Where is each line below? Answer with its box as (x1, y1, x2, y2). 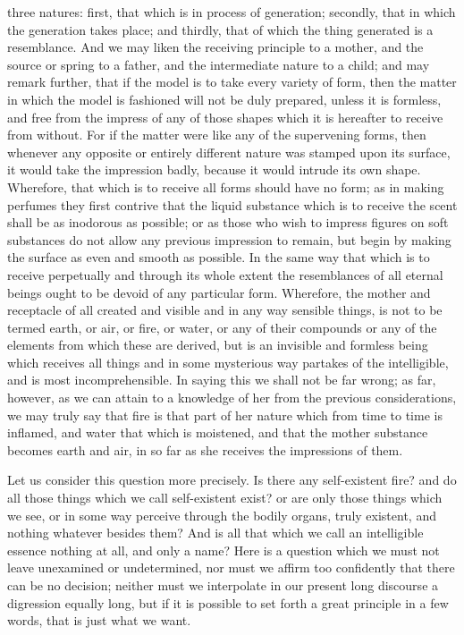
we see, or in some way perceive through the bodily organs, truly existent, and (7, 505, 436, 524)
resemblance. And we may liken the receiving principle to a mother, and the (7, 38, 424, 56)
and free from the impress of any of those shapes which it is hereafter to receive (7, 107, 443, 126)
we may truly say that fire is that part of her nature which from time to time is (7, 405, 443, 424)
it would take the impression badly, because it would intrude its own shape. (7, 160, 421, 179)
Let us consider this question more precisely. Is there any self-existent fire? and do (7, 470, 457, 489)
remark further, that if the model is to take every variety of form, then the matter (7, 72, 457, 91)
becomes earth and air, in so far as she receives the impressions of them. (7, 440, 403, 459)
